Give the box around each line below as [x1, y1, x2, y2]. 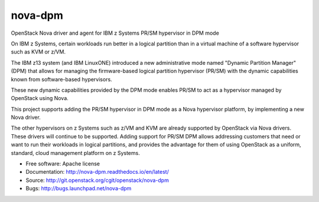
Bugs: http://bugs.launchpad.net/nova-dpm [25, 185, 132, 192]
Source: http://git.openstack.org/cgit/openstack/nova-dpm [25, 177, 170, 184]
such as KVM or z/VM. [11, 48, 66, 55]
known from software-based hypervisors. [11, 75, 112, 82]
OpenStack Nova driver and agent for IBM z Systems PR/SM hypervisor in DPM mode [11, 29, 220, 37]
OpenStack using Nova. [11, 95, 69, 102]
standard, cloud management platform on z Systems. [11, 149, 140, 156]
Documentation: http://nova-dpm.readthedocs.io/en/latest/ [25, 168, 170, 175]
